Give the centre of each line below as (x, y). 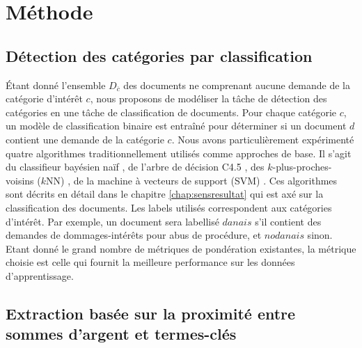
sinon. (320, 235)
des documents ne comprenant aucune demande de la (237, 85)
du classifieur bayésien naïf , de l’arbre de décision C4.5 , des (135, 167)
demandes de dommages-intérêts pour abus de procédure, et (134, 235)
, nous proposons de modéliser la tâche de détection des (208, 98)
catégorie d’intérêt (44, 98)
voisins (20, 180)
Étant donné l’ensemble (56, 85)
